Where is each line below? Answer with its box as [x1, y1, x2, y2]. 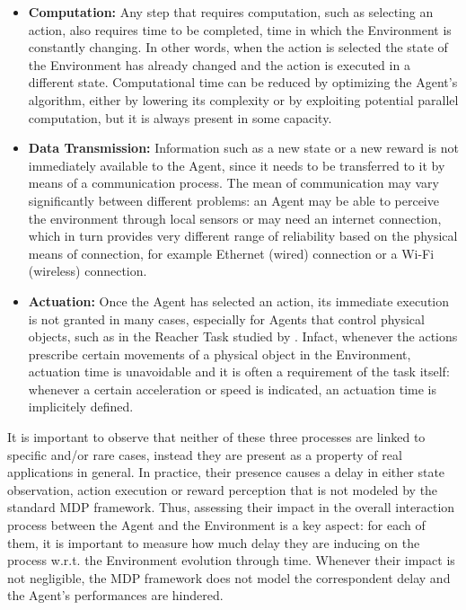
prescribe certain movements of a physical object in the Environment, [28, 344, 411, 363]
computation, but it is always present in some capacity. [28, 108, 332, 127]
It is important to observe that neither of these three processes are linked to [7, 428, 426, 446]
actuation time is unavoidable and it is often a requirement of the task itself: [28, 362, 450, 381]
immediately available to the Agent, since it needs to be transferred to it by [28, 155, 445, 174]
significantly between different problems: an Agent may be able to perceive [28, 190, 439, 209]
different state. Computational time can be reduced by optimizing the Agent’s [28, 73, 458, 92]
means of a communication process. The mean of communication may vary [28, 173, 439, 192]
